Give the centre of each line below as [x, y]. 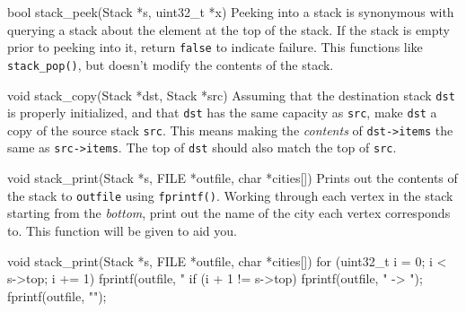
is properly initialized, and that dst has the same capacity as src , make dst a [222, 113]
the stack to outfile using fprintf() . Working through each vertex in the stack [230, 195]
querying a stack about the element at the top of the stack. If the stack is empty [229, 29]
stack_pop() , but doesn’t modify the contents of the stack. [171, 64]
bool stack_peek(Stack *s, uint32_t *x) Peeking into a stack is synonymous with [231, 12]
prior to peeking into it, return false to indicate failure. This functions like [215, 47]
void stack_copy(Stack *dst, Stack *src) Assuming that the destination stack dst [231, 95]
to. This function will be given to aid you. [122, 230]
